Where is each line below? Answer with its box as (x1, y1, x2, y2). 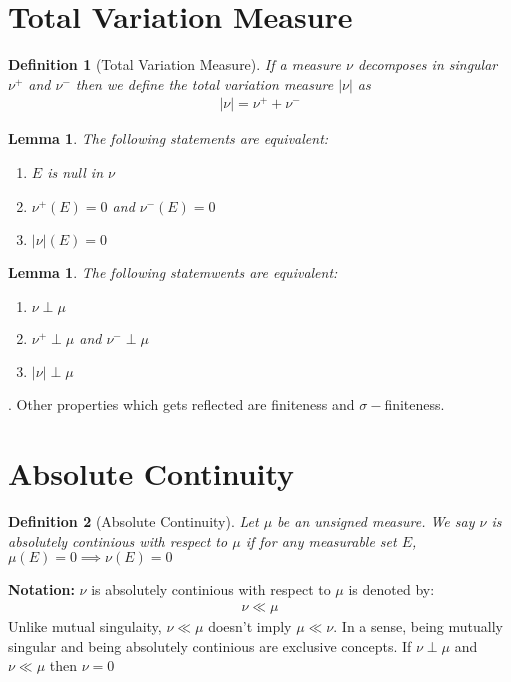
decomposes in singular (357, 54, 498, 75)
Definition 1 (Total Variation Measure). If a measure (8, 54, 341, 75)
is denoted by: (348, 579, 435, 600)
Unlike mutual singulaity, (8, 615, 162, 636)
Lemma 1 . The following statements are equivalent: (8, 128, 329, 149)
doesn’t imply (208, 615, 292, 636)
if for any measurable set (245, 530, 397, 551)
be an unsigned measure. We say (277, 511, 475, 532)
